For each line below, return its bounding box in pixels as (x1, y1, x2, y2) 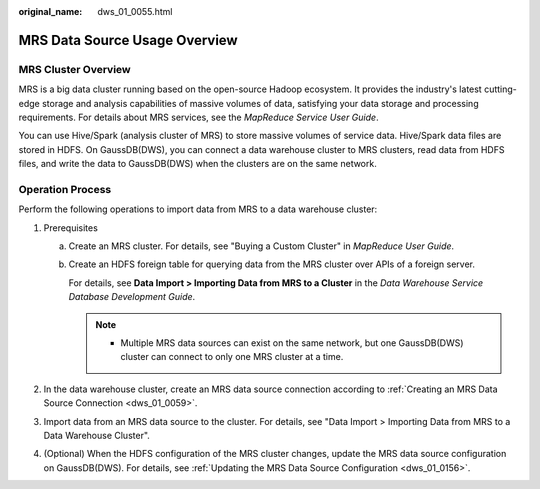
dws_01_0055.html (97, 6, 173, 17)
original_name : (18, 6, 83, 17)
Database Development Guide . (68, 291, 196, 303)
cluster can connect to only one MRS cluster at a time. (120, 351, 344, 363)
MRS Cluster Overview (18, 62, 132, 76)
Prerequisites (43, 221, 99, 234)
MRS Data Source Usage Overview (18, 31, 239, 49)
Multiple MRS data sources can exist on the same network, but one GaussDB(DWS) (120, 336, 464, 349)
